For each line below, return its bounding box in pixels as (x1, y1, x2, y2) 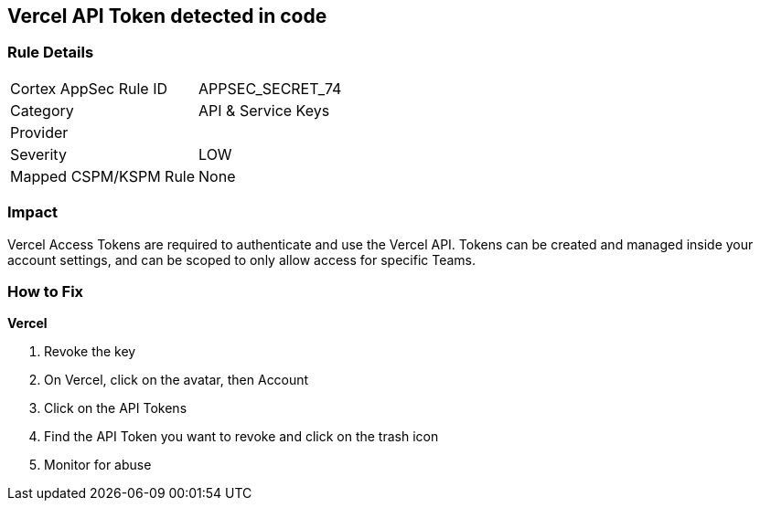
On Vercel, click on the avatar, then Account (44, 372, 309, 388)
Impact (7, 203, 59, 222)
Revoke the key (44, 344, 136, 360)
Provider (10, 122, 69, 142)
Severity (10, 144, 67, 164)
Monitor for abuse (44, 457, 152, 473)
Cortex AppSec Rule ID (10, 79, 168, 98)
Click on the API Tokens (44, 400, 187, 417)
